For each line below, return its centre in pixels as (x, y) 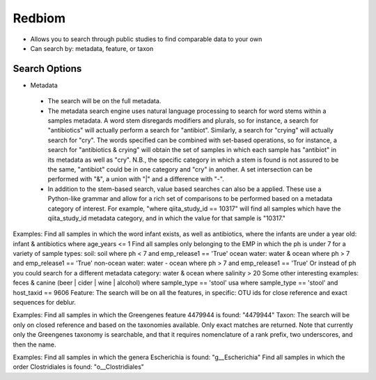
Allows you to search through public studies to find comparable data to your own (146, 39)
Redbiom (39, 18)
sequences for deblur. (45, 303)
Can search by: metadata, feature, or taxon (92, 48)
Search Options (47, 69)
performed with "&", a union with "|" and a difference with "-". (136, 179)
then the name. (34, 344)
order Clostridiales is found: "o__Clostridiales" (78, 367)
